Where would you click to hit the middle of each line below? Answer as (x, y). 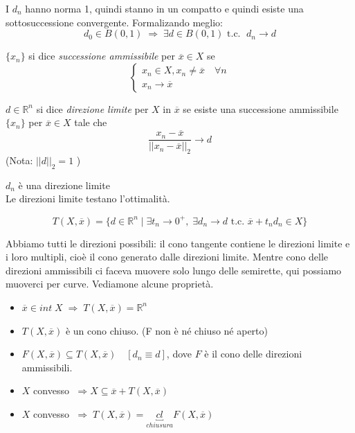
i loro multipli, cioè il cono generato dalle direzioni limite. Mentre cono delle (167, 257)
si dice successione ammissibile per (102, 56)
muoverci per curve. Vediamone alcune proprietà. (110, 284)
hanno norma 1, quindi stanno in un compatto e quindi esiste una (164, 8)
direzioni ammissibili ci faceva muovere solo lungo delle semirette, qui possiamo (174, 270)
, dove (179, 354)
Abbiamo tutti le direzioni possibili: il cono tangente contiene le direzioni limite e (178, 243)
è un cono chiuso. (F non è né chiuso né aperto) (166, 330)
